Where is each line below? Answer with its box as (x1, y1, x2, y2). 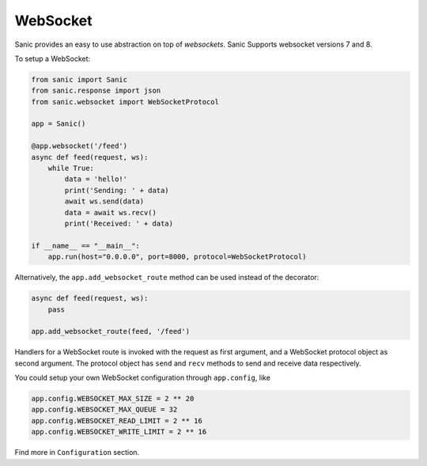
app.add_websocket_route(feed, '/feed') (31, 327, 190, 336)
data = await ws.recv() (64, 208, 157, 217)
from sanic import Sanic (31, 75, 128, 84)
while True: (47, 164, 95, 173)
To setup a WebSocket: (14, 54, 91, 63)
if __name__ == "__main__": (31, 241, 140, 250)
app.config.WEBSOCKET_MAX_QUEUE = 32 (31, 405, 178, 415)
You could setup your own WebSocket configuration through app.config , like (14, 373, 270, 383)
